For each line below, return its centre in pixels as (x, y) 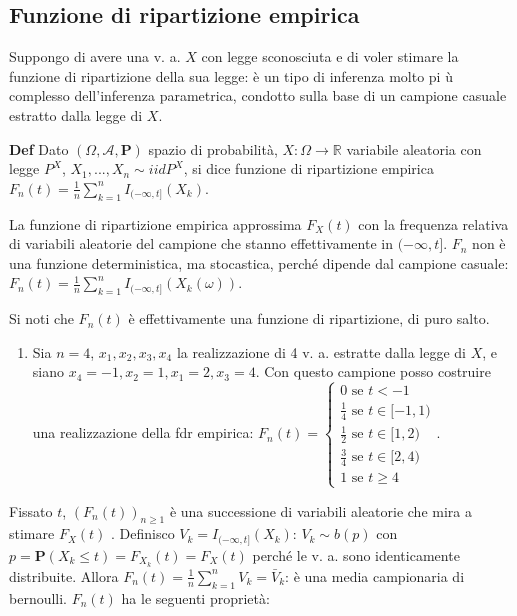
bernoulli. (38, 597)
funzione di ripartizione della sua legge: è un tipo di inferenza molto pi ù (231, 75)
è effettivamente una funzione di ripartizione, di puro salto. (309, 318)
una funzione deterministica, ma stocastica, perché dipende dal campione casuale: (259, 262)
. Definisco (143, 533)
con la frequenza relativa (433, 223)
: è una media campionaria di (375, 575)
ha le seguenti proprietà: (195, 597)
